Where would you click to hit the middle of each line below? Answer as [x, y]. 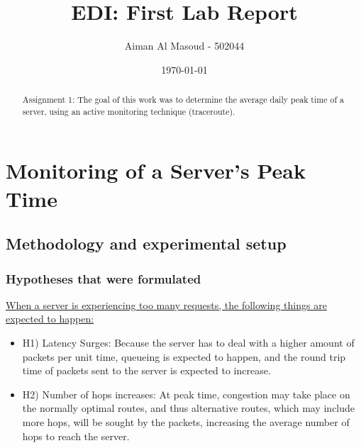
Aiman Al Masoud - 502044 [184, 46]
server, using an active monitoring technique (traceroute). [129, 111]
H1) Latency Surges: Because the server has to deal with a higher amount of [188, 342]
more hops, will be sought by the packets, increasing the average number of [186, 421]
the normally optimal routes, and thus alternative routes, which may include [189, 408]
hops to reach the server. [76, 436]
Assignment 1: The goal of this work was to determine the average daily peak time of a [183, 100]
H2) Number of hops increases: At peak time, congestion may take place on [186, 394]
